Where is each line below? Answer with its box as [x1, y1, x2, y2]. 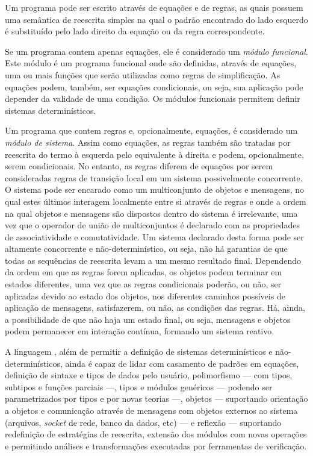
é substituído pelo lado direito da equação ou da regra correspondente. [5, 25, 265, 37]
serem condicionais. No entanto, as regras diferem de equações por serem [5, 160, 273, 172]
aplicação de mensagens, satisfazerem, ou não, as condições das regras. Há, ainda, [5, 301, 305, 314]
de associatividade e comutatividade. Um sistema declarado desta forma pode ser [5, 230, 304, 243]
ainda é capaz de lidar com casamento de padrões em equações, [65, 357, 299, 369]
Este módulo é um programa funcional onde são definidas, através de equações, [5, 57, 297, 69]
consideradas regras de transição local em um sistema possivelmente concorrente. [5, 171, 303, 184]
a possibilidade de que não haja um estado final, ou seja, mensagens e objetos [5, 313, 291, 325]
